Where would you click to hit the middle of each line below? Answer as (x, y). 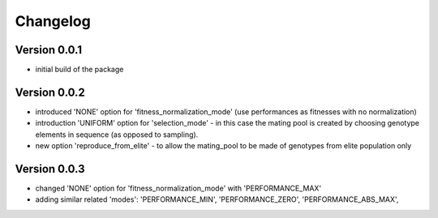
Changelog (53, 21)
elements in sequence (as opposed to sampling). (117, 135)
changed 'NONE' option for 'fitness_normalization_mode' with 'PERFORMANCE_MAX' (178, 188)
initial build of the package (79, 70)
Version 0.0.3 (50, 169)
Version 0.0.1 (49, 50)
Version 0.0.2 (50, 92)
